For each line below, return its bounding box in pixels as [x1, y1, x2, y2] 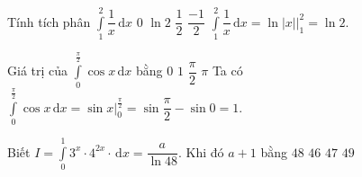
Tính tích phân [7, 12, 91, 31]
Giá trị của [7, 61, 68, 80]
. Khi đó [177, 142, 224, 161]
